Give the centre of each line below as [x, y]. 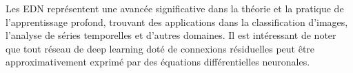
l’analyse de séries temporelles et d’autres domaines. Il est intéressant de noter [171, 35]
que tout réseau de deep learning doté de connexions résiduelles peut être [160, 48]
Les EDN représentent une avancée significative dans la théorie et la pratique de [175, 8]
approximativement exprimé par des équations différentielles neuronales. [158, 62]
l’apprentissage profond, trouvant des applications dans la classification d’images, [177, 21]
